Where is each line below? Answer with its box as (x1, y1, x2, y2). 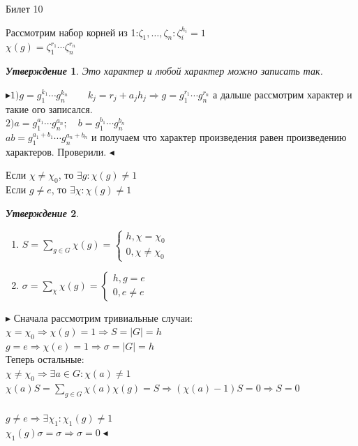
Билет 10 (6, 1, 43, 15)
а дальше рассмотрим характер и (213, 87, 352, 101)
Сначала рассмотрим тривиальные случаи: (13, 310, 193, 325)
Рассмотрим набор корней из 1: (6, 24, 139, 39)
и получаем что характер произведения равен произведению (91, 129, 347, 144)
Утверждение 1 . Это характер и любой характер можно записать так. (6, 64, 323, 78)
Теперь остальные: (6, 352, 84, 366)
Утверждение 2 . (6, 205, 80, 220)
